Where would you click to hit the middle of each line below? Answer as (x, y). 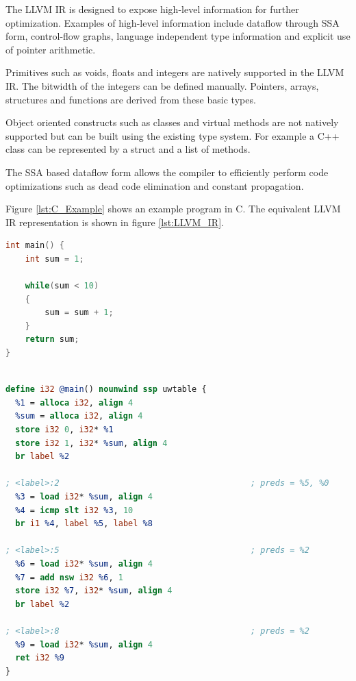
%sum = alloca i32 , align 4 (79, 416)
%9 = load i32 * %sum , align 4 (84, 644)
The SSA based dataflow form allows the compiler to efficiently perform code (167, 172)
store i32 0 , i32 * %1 (64, 430)
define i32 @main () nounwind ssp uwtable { (106, 389)
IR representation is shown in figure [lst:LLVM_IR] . (115, 222)
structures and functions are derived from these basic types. (131, 99)
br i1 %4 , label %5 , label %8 (84, 524)
